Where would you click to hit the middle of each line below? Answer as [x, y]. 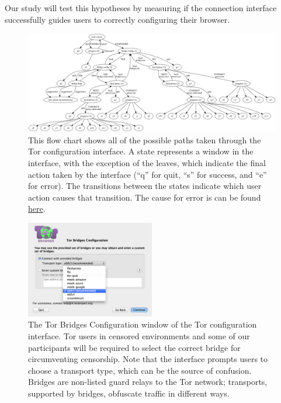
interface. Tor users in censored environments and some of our [139, 336]
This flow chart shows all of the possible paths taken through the [145, 139]
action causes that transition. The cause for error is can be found [145, 197]
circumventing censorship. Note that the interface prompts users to [148, 359]
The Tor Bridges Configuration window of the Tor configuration [143, 324]
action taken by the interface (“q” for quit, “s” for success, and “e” [148, 174]
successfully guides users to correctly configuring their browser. [117, 19]
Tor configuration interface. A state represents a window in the [141, 151]
